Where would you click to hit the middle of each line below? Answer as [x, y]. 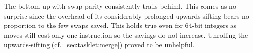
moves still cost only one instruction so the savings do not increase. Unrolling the [126, 35]
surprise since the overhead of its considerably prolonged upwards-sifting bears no [126, 15]
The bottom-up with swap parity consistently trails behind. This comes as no [120, 6]
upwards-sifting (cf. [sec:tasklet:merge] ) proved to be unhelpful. [99, 44]
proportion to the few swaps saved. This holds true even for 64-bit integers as [120, 25]
